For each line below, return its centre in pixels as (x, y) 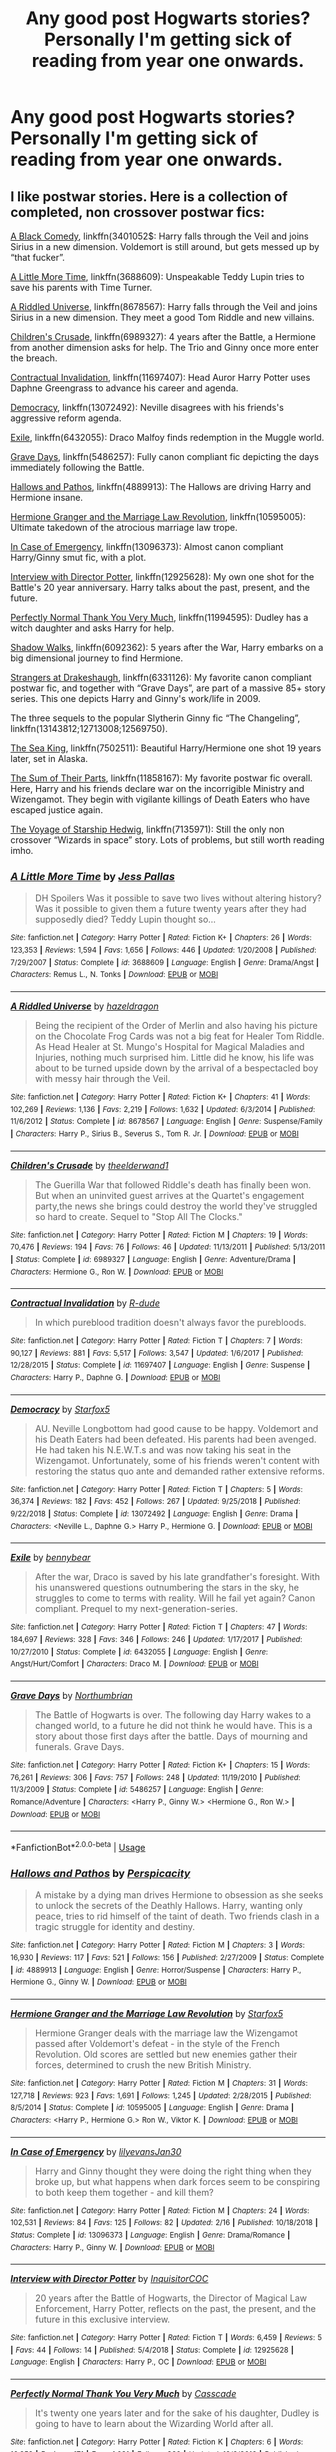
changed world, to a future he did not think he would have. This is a (173, 1726)
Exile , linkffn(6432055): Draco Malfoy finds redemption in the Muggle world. (167, 437)
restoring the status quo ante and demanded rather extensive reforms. (179, 1471)
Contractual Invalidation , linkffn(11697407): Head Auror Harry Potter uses (160, 377)
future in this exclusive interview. (102, 2319)
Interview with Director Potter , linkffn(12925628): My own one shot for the (162, 576)
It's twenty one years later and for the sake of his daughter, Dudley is (177, 2413)
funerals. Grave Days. (79, 1747)
